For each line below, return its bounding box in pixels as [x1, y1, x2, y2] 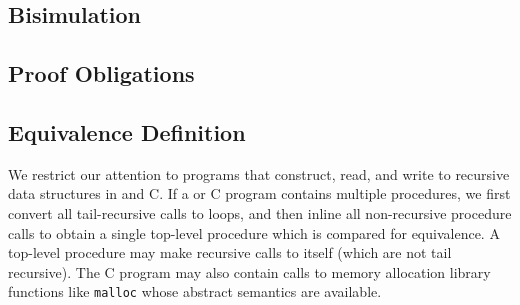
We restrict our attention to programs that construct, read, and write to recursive [8, 163, 510, 184]
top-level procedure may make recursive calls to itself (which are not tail [8, 242, 452, 263]
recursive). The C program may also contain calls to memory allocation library [8, 261, 491, 282]
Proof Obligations [8, 58, 195, 89]
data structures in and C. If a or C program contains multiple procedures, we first [8, 183, 511, 204]
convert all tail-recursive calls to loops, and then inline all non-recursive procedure [8, 202, 512, 223]
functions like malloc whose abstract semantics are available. [8, 281, 382, 302]
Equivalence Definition [8, 116, 246, 147]
